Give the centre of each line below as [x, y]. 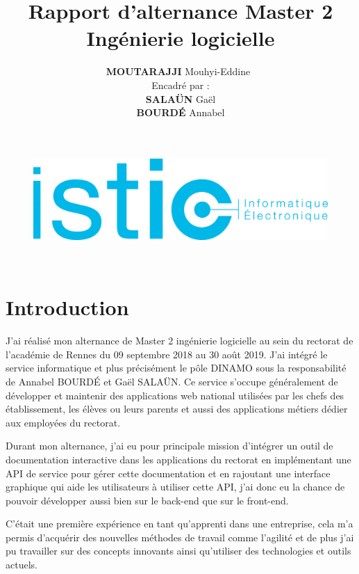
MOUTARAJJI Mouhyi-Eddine [178, 71]
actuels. [22, 565]
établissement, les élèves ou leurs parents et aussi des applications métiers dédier [177, 409]
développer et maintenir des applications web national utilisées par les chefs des [175, 395]
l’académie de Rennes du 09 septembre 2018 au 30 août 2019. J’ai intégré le [167, 354]
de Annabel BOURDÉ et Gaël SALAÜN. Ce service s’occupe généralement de [172, 381]
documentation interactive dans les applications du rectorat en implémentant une [178, 459]
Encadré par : [181, 85]
